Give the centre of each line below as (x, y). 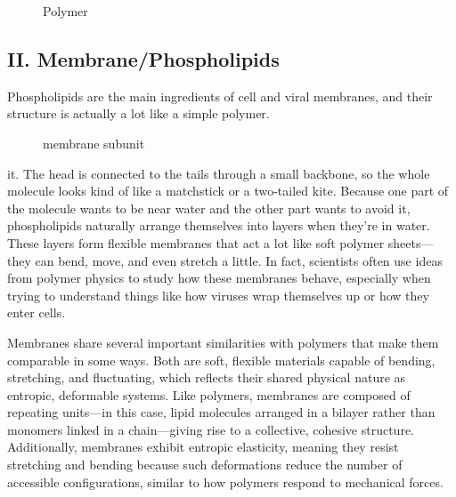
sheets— (411, 242)
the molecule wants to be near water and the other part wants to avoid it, (209, 208)
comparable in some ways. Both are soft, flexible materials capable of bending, (221, 360)
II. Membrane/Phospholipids (143, 58)
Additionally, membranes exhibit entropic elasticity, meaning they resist (203, 447)
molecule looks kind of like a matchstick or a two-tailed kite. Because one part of (228, 191)
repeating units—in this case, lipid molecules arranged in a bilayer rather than (221, 412)
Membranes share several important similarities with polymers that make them (223, 342)
